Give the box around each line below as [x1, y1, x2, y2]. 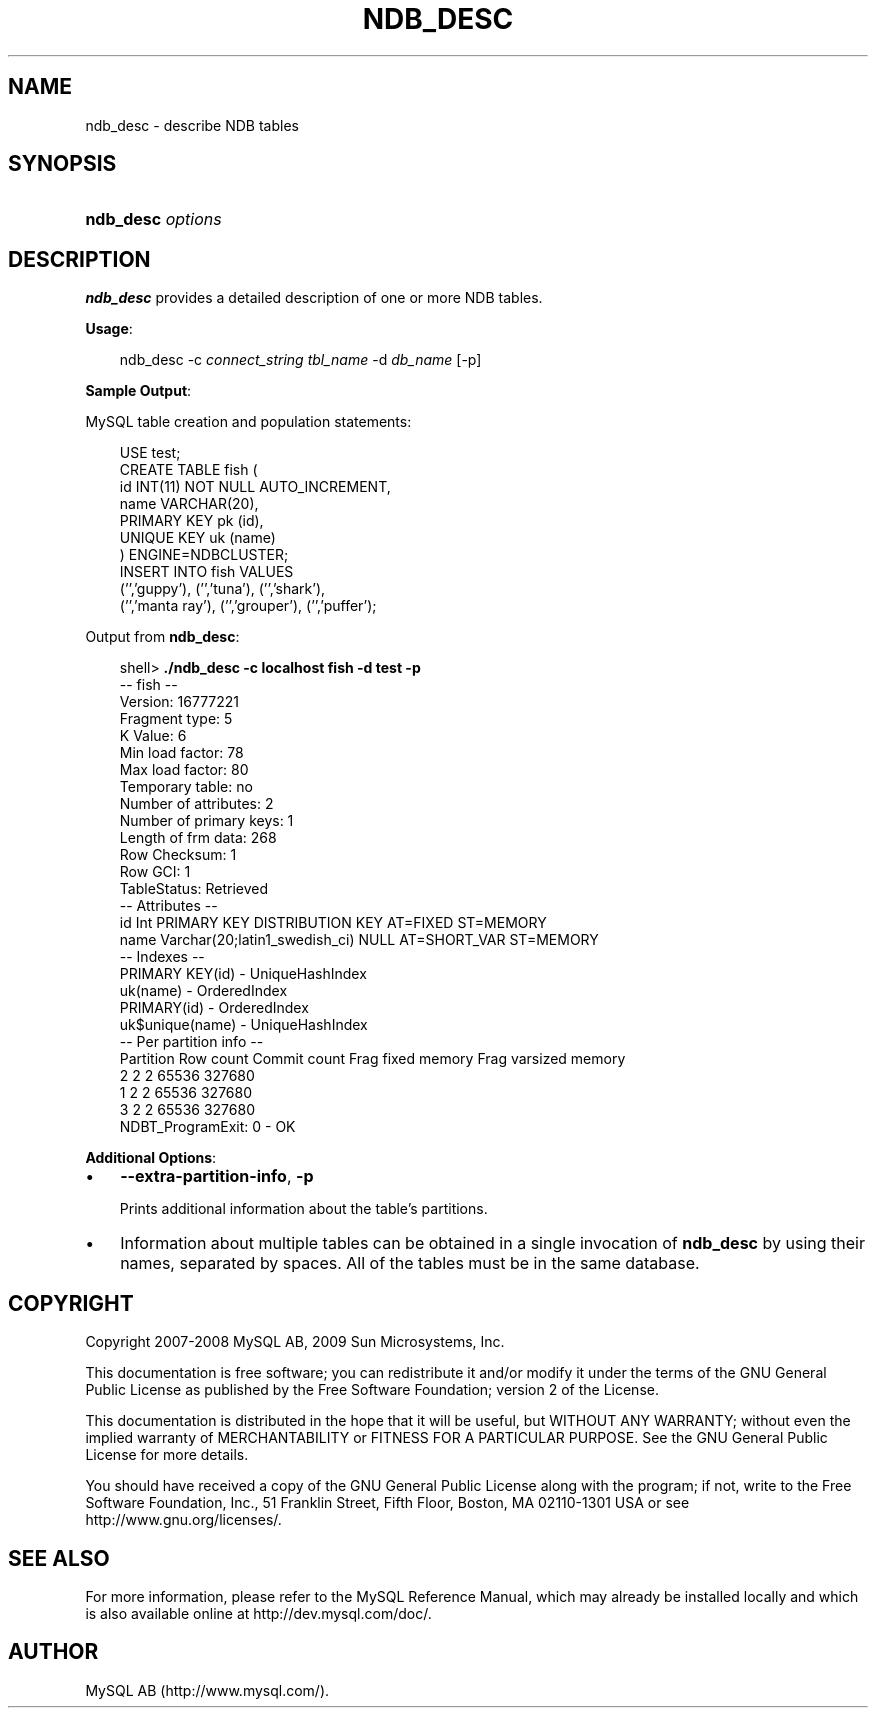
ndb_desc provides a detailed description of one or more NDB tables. [85, 289, 543, 307]
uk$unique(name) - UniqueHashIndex [119, 1016, 368, 1034]
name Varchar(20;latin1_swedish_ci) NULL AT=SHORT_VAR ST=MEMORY [119, 931, 599, 949]
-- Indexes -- [119, 948, 205, 966]
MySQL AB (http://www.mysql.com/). [85, 1681, 330, 1699]
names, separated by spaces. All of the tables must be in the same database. [120, 1253, 700, 1274]
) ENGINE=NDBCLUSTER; [119, 546, 289, 564]
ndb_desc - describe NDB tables [85, 116, 299, 134]
